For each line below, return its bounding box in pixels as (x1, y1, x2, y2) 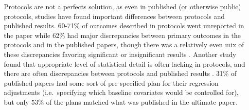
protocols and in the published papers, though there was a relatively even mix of (4, 39, 244, 50)
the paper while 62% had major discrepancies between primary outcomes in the (4, 30, 241, 40)
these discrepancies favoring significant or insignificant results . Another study (4, 49, 236, 59)
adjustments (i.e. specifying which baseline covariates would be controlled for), (4, 87, 239, 97)
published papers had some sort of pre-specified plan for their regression (4, 77, 219, 88)
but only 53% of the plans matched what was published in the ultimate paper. (4, 96, 237, 107)
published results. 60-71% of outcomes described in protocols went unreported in (4, 20, 244, 31)
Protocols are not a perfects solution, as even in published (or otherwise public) (4, 1, 241, 11)
